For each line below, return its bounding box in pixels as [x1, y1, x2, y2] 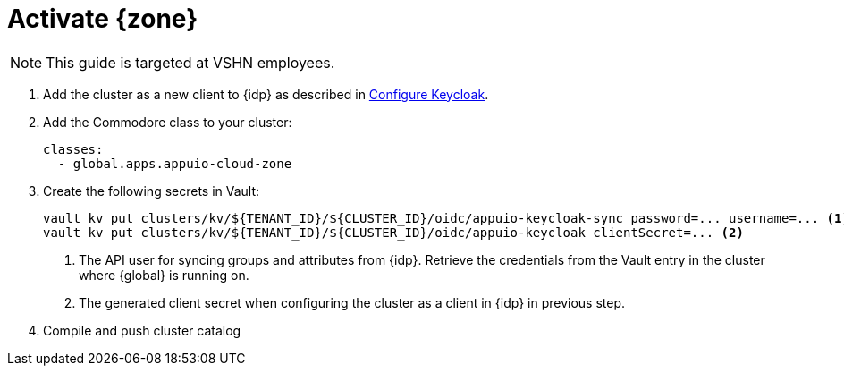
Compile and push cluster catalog [43, 322, 241, 338]
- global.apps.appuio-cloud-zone [57, 156, 292, 171]
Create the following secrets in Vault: [43, 182, 260, 199]
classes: [43, 141, 104, 157]
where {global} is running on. [79, 267, 249, 283]
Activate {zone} [7, 4, 198, 34]
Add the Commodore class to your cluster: [43, 114, 292, 130]
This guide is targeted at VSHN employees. [46, 53, 335, 72]
